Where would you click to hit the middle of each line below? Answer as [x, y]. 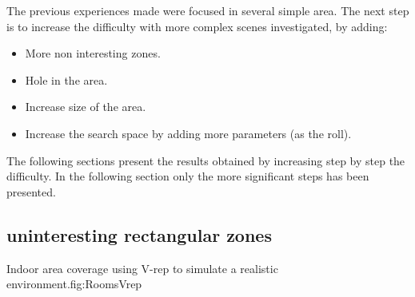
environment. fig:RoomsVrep [74, 284]
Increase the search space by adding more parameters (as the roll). [188, 133]
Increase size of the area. [86, 107]
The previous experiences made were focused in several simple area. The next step [208, 10]
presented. [31, 191]
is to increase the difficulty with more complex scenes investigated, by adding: [197, 26]
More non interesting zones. [93, 53]
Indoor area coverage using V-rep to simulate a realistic [142, 268]
